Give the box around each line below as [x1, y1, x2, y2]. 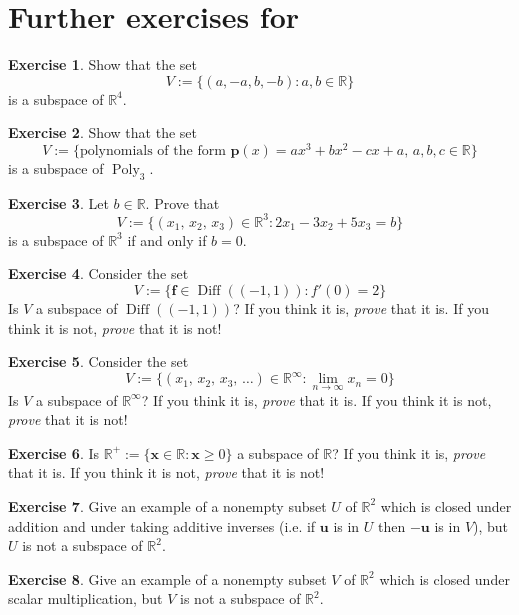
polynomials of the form [79, 143, 226, 158]
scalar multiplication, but [8, 588, 163, 609]
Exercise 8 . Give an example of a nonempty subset [8, 568, 327, 589]
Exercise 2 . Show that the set [8, 122, 197, 143]
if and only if [127, 229, 207, 250]
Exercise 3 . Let [8, 192, 109, 213]
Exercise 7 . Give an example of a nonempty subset [8, 495, 327, 516]
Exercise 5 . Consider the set [8, 351, 189, 372]
